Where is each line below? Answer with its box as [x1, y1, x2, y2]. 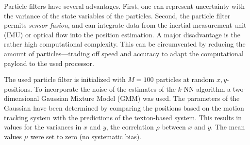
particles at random [156, 74, 215, 84]
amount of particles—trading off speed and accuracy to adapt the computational [4, 48, 244, 58]
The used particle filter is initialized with [4, 74, 126, 84]
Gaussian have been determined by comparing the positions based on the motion [4, 102, 244, 113]
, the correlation [106, 122, 154, 132]
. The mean [211, 122, 245, 132]
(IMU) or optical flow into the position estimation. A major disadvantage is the [4, 29, 240, 39]
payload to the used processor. [4, 58, 94, 68]
